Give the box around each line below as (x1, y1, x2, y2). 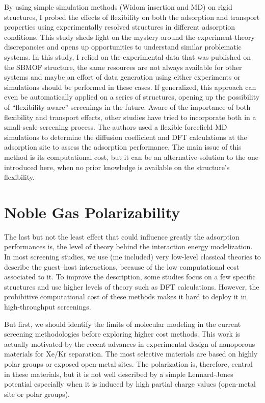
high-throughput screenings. (4, 301, 91, 312)
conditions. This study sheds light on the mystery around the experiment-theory (4, 31, 255, 42)
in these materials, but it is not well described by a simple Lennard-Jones (4, 368, 233, 379)
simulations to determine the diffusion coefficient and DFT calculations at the (4, 131, 247, 142)
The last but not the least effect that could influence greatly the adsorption (4, 231, 240, 242)
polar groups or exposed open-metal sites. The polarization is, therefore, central (4, 358, 253, 369)
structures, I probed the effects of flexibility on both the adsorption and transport (4, 11, 260, 22)
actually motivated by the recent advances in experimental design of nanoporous (4, 338, 255, 349)
